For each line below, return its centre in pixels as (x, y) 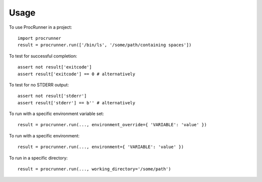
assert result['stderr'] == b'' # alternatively (76, 103)
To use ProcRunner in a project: (41, 27)
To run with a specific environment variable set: (57, 114)
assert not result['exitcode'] (55, 67)
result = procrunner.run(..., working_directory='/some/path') (94, 169)
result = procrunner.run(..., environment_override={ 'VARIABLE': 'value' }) (112, 125)
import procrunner (40, 38)
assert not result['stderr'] (52, 96)
